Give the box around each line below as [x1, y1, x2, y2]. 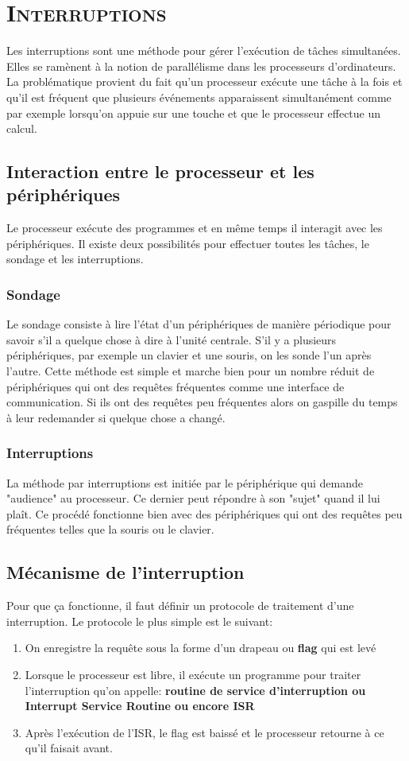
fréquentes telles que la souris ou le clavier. [6, 521, 214, 538]
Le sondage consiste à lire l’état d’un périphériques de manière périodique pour [6, 316, 392, 332]
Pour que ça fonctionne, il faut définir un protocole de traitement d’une [6, 597, 354, 614]
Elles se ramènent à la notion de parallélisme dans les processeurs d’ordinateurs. [6, 57, 396, 74]
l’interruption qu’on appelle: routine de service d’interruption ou [25, 681, 366, 698]
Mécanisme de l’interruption [6, 560, 245, 584]
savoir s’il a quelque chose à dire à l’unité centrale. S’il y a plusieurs [6, 331, 337, 347]
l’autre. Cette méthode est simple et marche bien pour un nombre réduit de [6, 363, 375, 379]
